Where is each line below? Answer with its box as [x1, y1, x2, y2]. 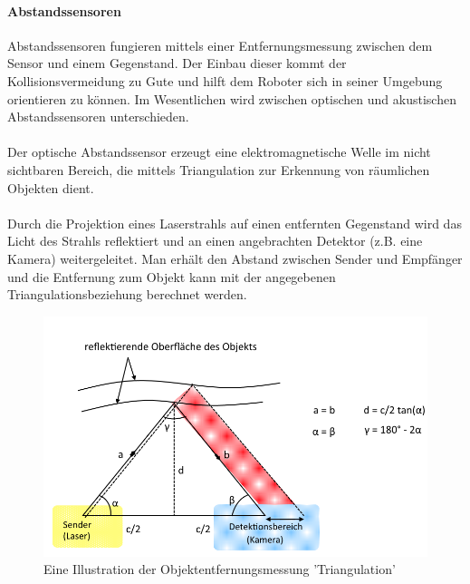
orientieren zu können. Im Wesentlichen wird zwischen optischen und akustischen [7, 89, 456, 108]
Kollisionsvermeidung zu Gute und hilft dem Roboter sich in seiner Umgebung [7, 71, 443, 90]
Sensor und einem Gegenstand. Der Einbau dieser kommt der [7, 54, 347, 73]
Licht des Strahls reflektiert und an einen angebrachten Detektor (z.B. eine [7, 231, 423, 250]
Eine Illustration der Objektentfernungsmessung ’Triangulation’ [43, 560, 396, 579]
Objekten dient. [7, 178, 94, 197]
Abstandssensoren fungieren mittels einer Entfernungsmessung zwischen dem [7, 35, 433, 54]
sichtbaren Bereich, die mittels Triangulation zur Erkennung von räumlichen [7, 160, 430, 179]
